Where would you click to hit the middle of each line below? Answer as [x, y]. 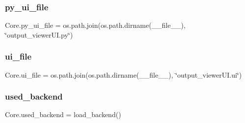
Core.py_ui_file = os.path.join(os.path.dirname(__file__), [95, 25]
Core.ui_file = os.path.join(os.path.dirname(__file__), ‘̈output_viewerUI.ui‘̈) [123, 74]
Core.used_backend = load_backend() [63, 114]
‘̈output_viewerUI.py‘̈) [39, 34]
